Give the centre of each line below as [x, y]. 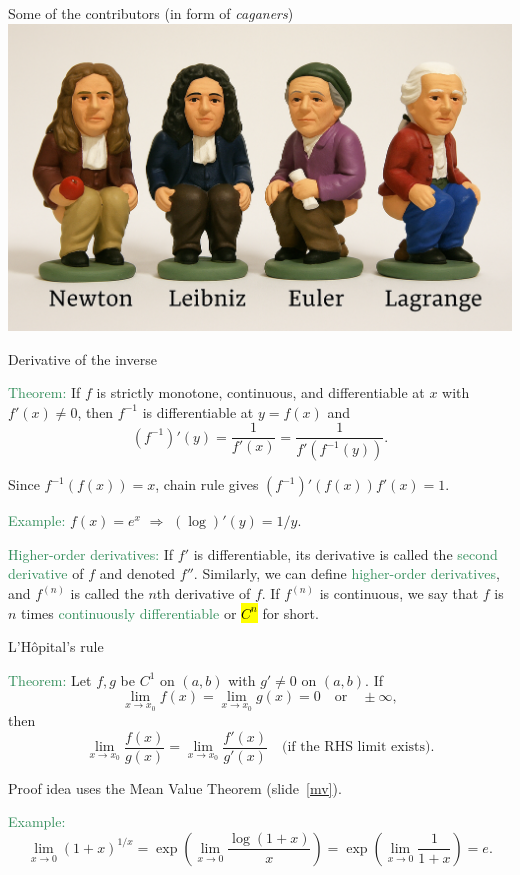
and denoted [137, 573]
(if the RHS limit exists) [356, 747]
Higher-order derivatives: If [91, 553]
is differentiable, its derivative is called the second [345, 553]
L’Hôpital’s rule [56, 646]
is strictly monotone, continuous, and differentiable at [260, 392]
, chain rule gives [207, 484]
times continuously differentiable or [129, 612]
